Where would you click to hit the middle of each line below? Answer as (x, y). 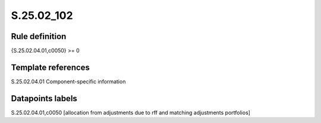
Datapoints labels (44, 98)
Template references (51, 67)
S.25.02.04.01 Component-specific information (68, 81)
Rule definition (39, 36)
